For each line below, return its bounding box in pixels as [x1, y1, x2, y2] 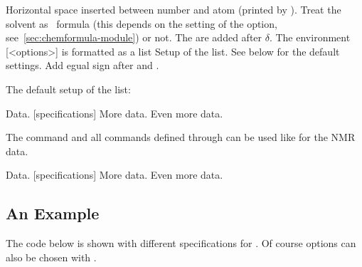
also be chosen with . [6, 249, 97, 264]
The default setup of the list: [6, 81, 131, 96]
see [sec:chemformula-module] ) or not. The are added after [6, 30, 262, 45]
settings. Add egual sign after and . [6, 58, 159, 73]
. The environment [269, 30, 351, 45]
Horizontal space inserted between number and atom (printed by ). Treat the [6, 2, 341, 16]
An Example [6, 202, 100, 224]
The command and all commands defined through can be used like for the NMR [6, 130, 356, 145]
